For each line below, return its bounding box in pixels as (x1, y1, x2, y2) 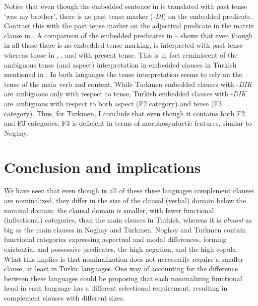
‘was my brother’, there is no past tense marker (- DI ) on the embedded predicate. (4, 10, 253, 21)
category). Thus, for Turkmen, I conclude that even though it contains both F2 (4, 108, 245, 118)
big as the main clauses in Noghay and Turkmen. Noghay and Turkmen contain (4, 224, 246, 234)
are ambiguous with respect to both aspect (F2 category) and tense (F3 (4, 98, 222, 108)
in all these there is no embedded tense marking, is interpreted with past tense (4, 40, 243, 50)
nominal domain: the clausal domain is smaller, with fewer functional (4, 205, 214, 215)
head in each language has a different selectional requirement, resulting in (4, 283, 228, 293)
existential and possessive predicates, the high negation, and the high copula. (4, 244, 238, 254)
